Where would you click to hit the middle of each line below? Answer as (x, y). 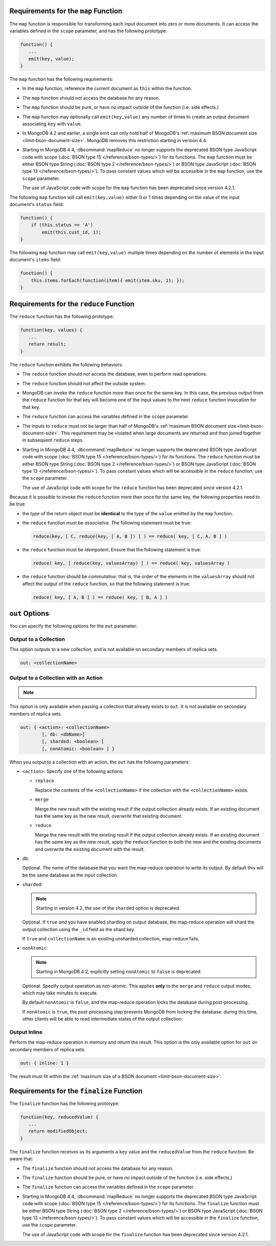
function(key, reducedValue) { (60, 1117)
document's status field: (37, 204)
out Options (29, 613)
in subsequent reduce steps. (53, 440)
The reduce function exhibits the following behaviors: (66, 364)
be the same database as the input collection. (70, 875)
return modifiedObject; (58, 1131)
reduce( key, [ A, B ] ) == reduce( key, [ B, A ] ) (100, 597)
